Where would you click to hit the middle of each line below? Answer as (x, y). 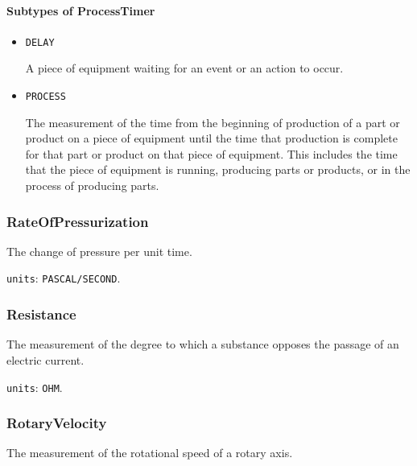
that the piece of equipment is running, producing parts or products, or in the (218, 169)
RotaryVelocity (57, 423)
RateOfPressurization (78, 221)
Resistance (41, 314)
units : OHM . (35, 387)
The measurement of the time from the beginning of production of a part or (213, 122)
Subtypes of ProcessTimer (81, 10)
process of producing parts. (92, 186)
